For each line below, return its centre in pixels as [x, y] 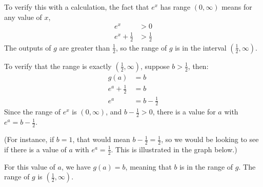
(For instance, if [29, 139]
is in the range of [206, 166]
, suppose [155, 66]
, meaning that [148, 166]
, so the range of [141, 47]
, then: [198, 66]
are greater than [85, 47]
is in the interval [201, 47]
